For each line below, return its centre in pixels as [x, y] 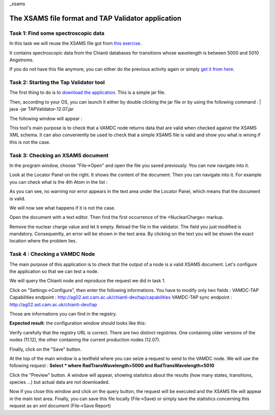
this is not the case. [30, 142]
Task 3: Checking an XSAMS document [59, 155]
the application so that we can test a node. [54, 271]
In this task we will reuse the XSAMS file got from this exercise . [76, 43]
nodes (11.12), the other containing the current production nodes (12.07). [85, 340]
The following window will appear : [46, 118]
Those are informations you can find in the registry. [63, 313]
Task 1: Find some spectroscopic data [57, 33]
